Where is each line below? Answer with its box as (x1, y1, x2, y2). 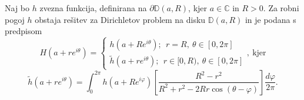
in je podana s (245, 13, 296, 25)
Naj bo (5, 2, 30, 14)
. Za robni (263, 2, 299, 14)
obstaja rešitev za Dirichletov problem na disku (35, 13, 206, 25)
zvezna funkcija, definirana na (39, 2, 147, 14)
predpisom (5, 25, 42, 37)
